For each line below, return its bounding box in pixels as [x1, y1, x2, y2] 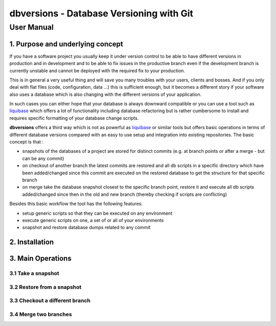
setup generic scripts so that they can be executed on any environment [22, 210, 173, 216]
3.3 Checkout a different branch [9, 297, 90, 304]
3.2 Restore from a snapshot [9, 283, 82, 291]
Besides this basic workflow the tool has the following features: [9, 200, 143, 207]
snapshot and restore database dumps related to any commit [22, 225, 151, 231]
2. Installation [9, 238, 54, 247]
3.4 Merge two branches [9, 311, 72, 318]
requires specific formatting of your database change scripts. [9, 115, 139, 121]
